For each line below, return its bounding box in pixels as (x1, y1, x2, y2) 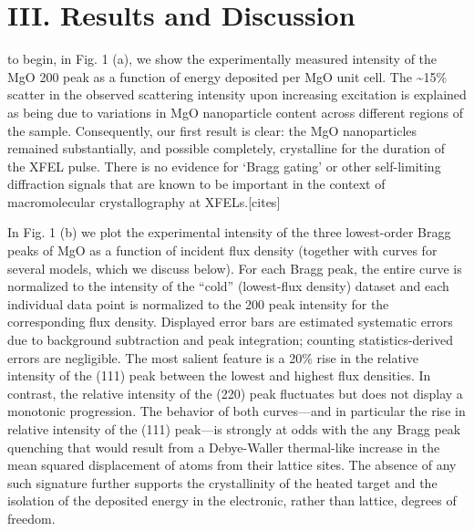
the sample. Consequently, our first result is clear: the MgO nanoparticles (7, 120, 417, 140)
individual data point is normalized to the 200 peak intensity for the (7, 294, 389, 313)
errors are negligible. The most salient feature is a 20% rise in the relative (7, 348, 418, 367)
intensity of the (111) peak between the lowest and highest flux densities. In (7, 366, 431, 385)
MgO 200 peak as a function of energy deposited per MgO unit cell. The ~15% (7, 67, 448, 86)
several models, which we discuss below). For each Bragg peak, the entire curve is (7, 258, 462, 277)
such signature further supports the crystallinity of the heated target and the (7, 473, 438, 492)
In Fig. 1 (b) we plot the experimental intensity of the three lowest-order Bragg (7, 223, 451, 242)
